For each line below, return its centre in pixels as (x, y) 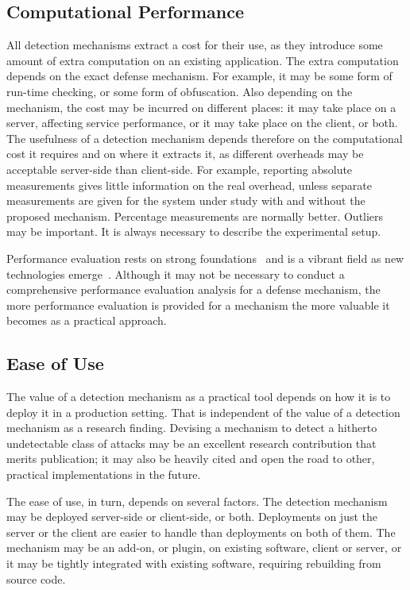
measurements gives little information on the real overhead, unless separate (189, 185)
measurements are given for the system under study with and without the (186, 201)
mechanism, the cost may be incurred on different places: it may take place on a (201, 107)
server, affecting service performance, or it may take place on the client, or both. (202, 123)
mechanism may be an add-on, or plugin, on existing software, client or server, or (204, 548)
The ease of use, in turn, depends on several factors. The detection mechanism (197, 501)
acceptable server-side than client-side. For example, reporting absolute (180, 169)
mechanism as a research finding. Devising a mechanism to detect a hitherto (192, 428)
